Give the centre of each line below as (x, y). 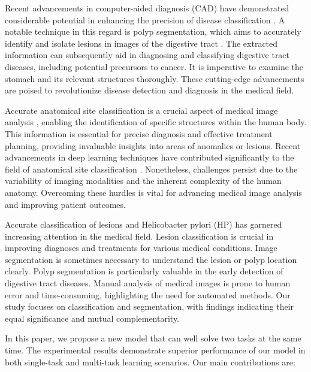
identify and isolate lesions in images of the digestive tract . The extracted (141, 43)
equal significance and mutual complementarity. (92, 318)
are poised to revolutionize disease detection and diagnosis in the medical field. (150, 90)
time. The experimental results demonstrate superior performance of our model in (155, 350)
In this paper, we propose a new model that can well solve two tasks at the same (153, 338)
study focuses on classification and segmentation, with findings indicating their (150, 306)
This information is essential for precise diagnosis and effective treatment (139, 133)
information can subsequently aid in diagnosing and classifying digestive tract (147, 55)
